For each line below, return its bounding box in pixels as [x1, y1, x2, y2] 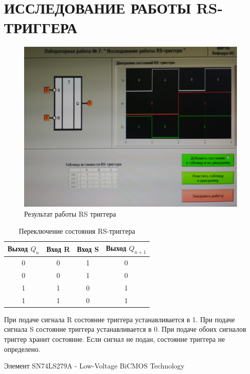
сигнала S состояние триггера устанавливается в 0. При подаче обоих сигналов [4, 324, 246, 334]
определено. [4, 343, 41, 354]
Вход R [46, 243, 70, 254]
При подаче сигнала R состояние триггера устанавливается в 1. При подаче [4, 314, 235, 324]
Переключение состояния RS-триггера [19, 225, 135, 236]
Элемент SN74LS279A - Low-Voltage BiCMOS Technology [4, 360, 185, 371]
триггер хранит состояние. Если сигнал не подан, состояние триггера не [4, 333, 225, 344]
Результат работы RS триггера [24, 208, 116, 219]
